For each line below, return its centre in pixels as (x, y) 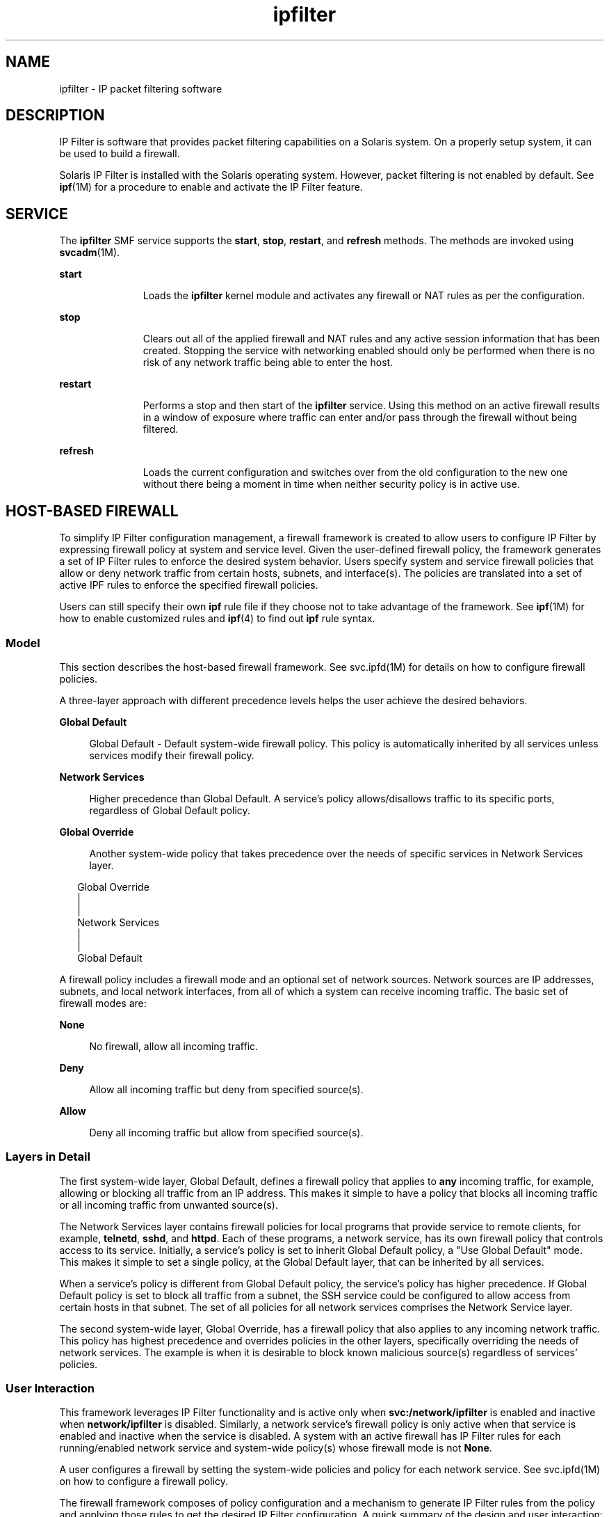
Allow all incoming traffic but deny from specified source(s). (226, 1089)
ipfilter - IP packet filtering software (141, 88)
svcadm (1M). (90, 253)
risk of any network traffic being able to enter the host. (268, 363)
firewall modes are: (103, 1003)
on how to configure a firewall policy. (144, 1482)
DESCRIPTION (55, 116)
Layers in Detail (48, 1157)
